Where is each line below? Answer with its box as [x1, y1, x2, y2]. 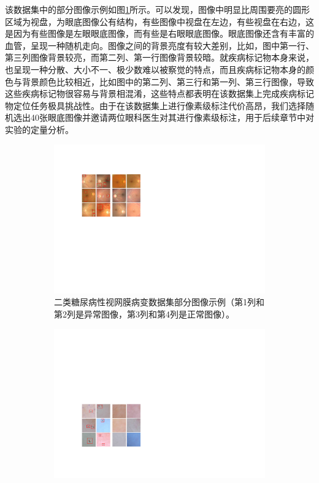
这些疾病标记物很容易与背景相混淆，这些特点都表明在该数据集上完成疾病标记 [5, 87, 314, 100]
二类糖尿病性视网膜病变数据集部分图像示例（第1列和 [54, 295, 264, 308]
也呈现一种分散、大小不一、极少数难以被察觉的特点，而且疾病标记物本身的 [5, 63, 306, 75]
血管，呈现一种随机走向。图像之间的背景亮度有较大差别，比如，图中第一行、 [5, 39, 314, 51]
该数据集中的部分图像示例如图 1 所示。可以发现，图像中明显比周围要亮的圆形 [5, 3, 310, 15]
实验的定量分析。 [5, 123, 74, 135]
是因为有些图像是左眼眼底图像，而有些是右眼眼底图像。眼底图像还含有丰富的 [5, 27, 314, 40]
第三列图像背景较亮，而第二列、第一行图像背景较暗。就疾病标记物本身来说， [5, 51, 314, 64]
